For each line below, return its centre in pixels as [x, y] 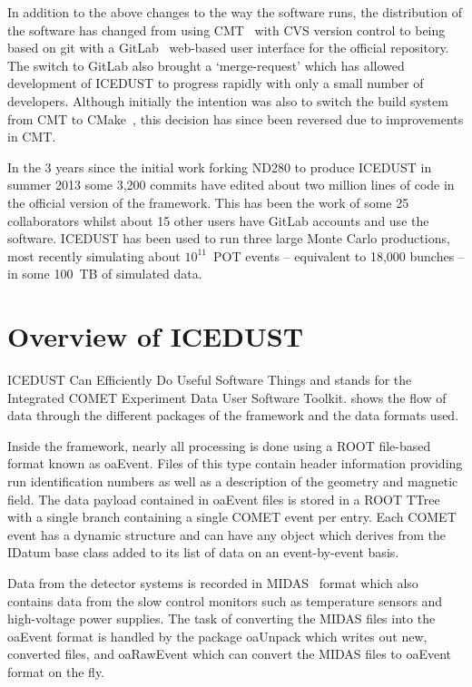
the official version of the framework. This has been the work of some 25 [208, 202]
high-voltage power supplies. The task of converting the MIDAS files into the [221, 618]
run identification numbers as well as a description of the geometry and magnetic [233, 481]
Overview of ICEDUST [156, 336]
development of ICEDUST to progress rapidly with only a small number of [216, 83]
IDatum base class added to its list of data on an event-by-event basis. [203, 552]
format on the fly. [56, 671]
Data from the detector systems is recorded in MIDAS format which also [213, 582]
